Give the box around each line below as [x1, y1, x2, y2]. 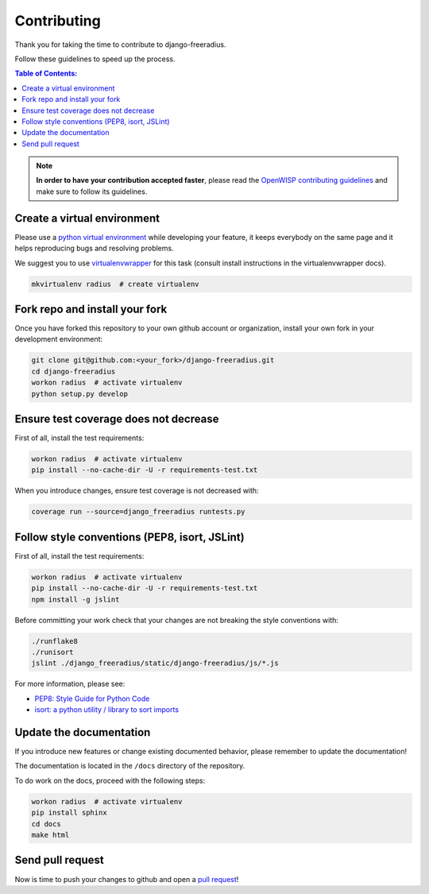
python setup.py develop [31, 389, 129, 398]
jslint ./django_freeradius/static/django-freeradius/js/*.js [31, 659, 279, 668]
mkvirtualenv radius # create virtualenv [31, 279, 199, 288]
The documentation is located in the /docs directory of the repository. [14, 761, 245, 771]
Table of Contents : [14, 68, 78, 79]
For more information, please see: [14, 679, 126, 689]
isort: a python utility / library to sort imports [34, 705, 179, 714]
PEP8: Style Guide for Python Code [34, 694, 150, 703]
